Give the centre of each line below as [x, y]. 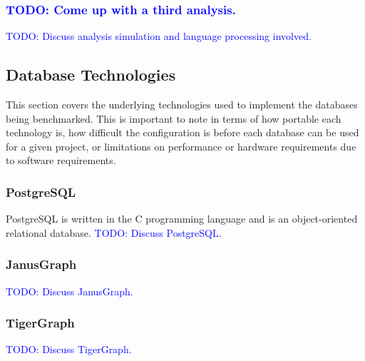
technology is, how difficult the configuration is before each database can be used [182, 132]
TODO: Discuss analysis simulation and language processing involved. [159, 36]
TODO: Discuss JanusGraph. [70, 291]
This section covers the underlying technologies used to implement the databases [182, 105]
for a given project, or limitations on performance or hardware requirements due [181, 146]
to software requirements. [61, 160]
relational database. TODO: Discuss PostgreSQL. [114, 232]
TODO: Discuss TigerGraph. [69, 349]
